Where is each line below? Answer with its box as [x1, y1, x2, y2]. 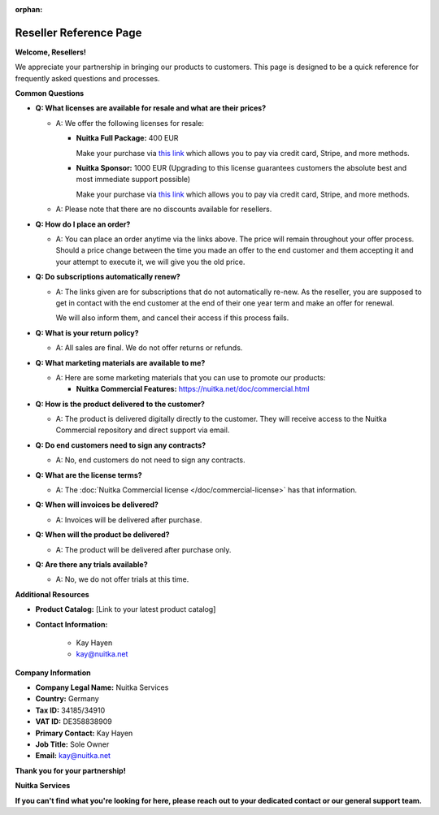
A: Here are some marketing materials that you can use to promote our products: [55, 372, 326, 382]
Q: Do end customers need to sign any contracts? [35, 440, 206, 450]
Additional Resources [15, 589, 89, 599]
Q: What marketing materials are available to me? [35, 358, 206, 367]
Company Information [15, 667, 91, 678]
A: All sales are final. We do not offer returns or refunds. [55, 343, 243, 353]
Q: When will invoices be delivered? [35, 500, 159, 509]
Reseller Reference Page [15, 25, 142, 40]
